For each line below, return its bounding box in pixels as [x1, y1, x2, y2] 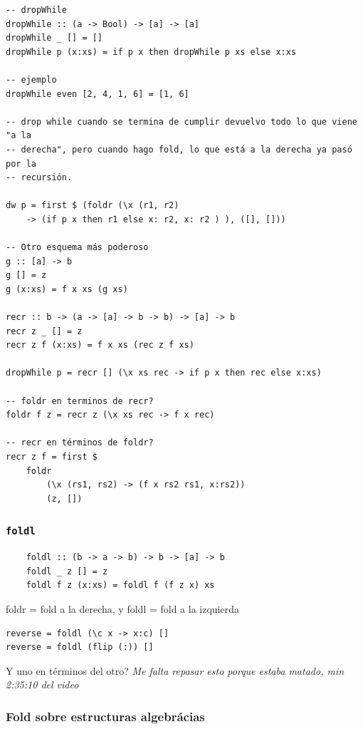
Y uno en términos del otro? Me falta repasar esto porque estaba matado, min [6, 663, 344, 678]
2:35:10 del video [6, 677, 79, 692]
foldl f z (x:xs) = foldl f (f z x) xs [26, 580, 215, 591]
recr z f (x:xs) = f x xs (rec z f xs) [6, 340, 194, 351]
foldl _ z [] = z [26, 566, 108, 577]
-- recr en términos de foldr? [6, 438, 154, 448]
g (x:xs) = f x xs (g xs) [6, 284, 128, 294]
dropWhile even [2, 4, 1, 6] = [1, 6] [6, 88, 189, 99]
